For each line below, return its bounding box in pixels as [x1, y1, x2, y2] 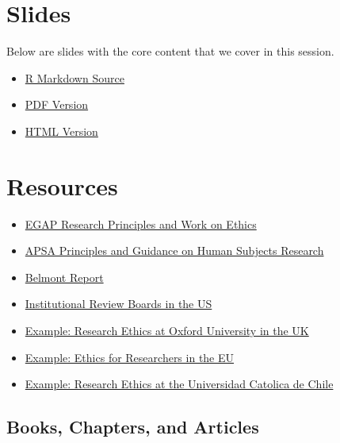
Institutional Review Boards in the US [25, 295, 212, 312]
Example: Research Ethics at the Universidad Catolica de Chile [25, 376, 334, 392]
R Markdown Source [25, 69, 124, 86]
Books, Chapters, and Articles [6, 414, 259, 439]
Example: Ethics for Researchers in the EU [25, 349, 235, 365]
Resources [6, 169, 118, 202]
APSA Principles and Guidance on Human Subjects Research [25, 242, 324, 259]
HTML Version [25, 122, 98, 139]
